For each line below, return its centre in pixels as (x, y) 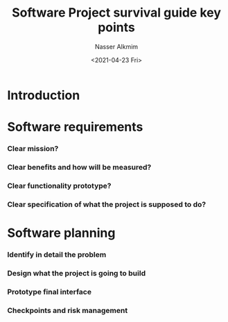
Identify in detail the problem (57, 254)
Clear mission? (33, 149)
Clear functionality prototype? (59, 186)
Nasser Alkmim (116, 46)
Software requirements (75, 127)
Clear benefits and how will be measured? (79, 167)
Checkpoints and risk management (68, 310)
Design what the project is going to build (77, 273)
